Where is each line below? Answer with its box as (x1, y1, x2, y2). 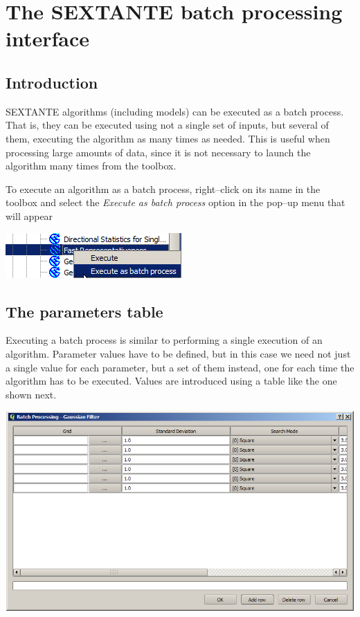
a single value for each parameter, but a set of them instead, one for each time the (6, 360, 354, 374)
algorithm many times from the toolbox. (6, 158, 177, 173)
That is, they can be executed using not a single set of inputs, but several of (6, 118, 329, 132)
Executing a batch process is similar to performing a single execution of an (6, 333, 323, 347)
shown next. (6, 387, 57, 401)
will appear (6, 208, 53, 223)
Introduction (6, 71, 98, 93)
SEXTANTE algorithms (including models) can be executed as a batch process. (6, 104, 344, 118)
